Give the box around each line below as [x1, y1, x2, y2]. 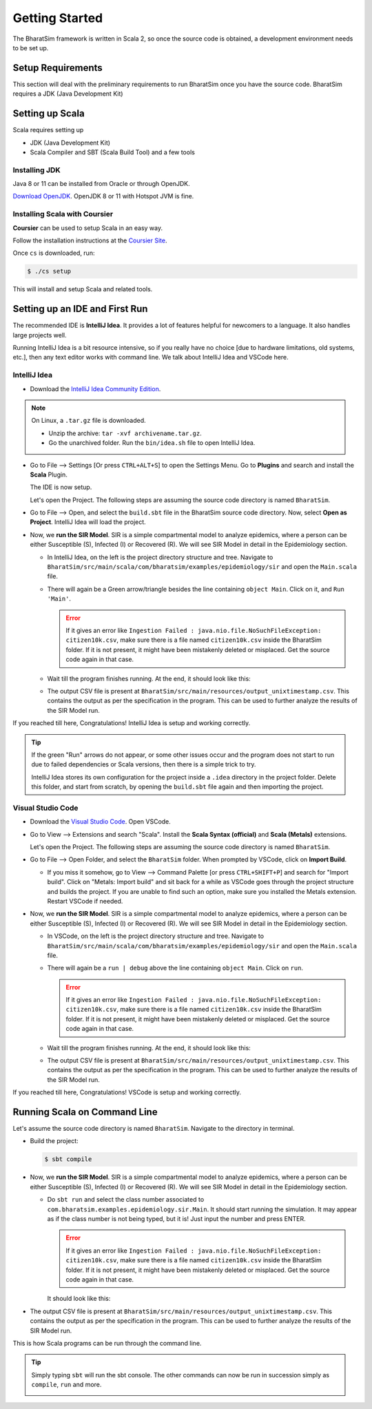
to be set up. [12, 43, 49, 52]
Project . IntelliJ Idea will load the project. [30, 518, 146, 526]
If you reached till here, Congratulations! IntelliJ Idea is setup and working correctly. [12, 719, 251, 727]
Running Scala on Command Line [12, 1106, 158, 1118]
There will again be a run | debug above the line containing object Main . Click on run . [47, 964, 303, 972]
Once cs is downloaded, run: [12, 249, 95, 258]
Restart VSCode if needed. [47, 897, 123, 905]
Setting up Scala [12, 107, 85, 120]
